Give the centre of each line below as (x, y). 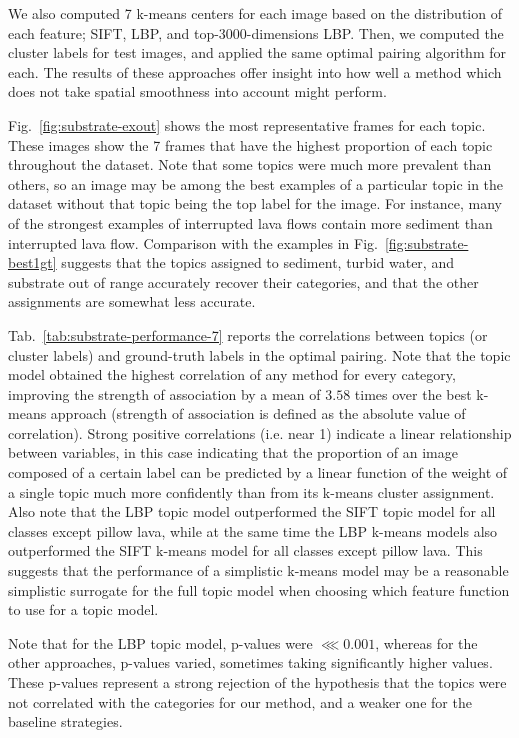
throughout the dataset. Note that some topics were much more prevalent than (250, 164)
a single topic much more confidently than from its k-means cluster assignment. (251, 491)
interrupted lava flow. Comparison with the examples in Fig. (193, 242)
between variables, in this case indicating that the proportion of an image (233, 452)
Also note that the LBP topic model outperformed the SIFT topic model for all (252, 511)
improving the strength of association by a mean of (164, 393)
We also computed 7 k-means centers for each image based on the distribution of (255, 13)
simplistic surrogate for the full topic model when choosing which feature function (259, 589)
